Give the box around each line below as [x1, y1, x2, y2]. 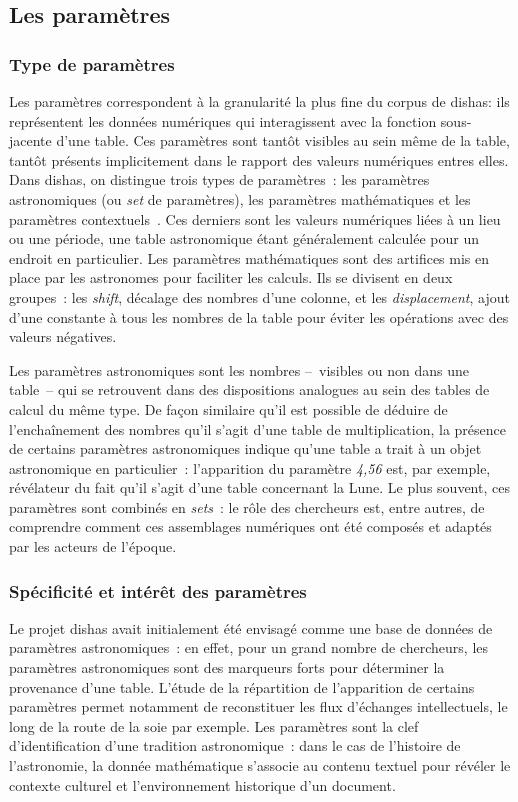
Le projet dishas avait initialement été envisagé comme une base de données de [9, 617, 493, 638]
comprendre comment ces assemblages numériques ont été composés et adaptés [9, 516, 492, 537]
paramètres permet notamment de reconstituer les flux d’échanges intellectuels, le [9, 696, 508, 717]
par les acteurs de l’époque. [9, 536, 177, 557]
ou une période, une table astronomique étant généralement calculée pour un [9, 228, 480, 249]
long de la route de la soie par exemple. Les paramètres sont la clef [9, 715, 419, 736]
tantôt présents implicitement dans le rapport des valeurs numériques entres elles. [9, 149, 509, 170]
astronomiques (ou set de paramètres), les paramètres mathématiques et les [9, 188, 471, 209]
